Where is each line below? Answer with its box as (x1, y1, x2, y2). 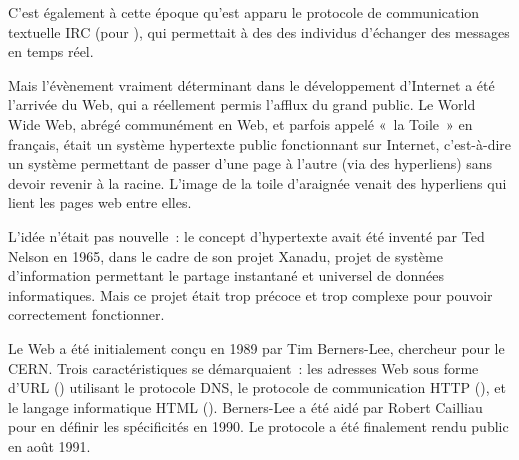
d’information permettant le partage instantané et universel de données (8, 265, 444, 286)
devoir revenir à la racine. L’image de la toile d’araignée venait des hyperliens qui (8, 172, 507, 193)
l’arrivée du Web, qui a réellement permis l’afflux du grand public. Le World (8, 94, 476, 115)
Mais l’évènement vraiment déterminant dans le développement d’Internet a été (8, 74, 495, 95)
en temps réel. (8, 41, 94, 62)
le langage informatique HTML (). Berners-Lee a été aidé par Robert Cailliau (8, 396, 483, 417)
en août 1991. (8, 435, 91, 456)
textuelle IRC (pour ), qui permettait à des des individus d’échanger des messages (8, 21, 510, 42)
